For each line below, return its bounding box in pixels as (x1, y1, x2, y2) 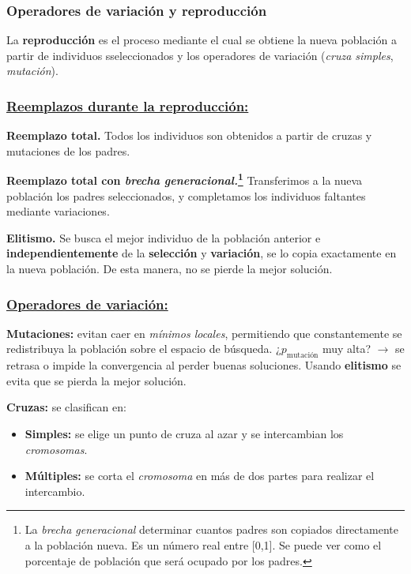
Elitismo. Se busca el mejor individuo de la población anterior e (6, 229, 321, 246)
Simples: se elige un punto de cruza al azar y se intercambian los (25, 426, 344, 442)
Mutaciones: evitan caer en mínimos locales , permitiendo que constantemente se (6, 325, 402, 341)
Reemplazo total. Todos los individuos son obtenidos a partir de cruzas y (6, 127, 372, 144)
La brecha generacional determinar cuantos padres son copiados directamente (25, 521, 398, 538)
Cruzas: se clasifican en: (6, 399, 126, 415)
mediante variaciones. (6, 203, 110, 219)
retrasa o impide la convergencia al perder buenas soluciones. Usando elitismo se (6, 357, 402, 373)
